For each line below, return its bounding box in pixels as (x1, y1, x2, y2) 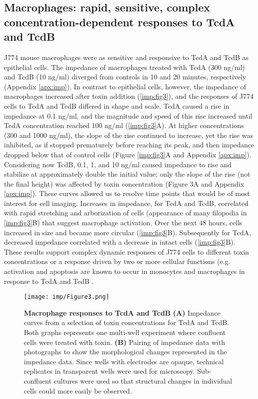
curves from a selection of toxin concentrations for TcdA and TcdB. (24, 317, 229, 328)
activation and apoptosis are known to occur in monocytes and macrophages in (4, 266, 245, 276)
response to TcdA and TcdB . (4, 275, 94, 286)
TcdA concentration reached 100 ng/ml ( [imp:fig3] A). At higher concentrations (4, 120, 244, 131)
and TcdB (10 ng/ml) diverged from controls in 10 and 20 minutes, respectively (4, 71, 247, 82)
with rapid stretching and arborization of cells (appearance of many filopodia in (4, 207, 247, 218)
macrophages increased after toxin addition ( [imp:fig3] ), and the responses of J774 (4, 91, 254, 101)
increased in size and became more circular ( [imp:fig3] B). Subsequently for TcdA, (4, 227, 251, 237)
